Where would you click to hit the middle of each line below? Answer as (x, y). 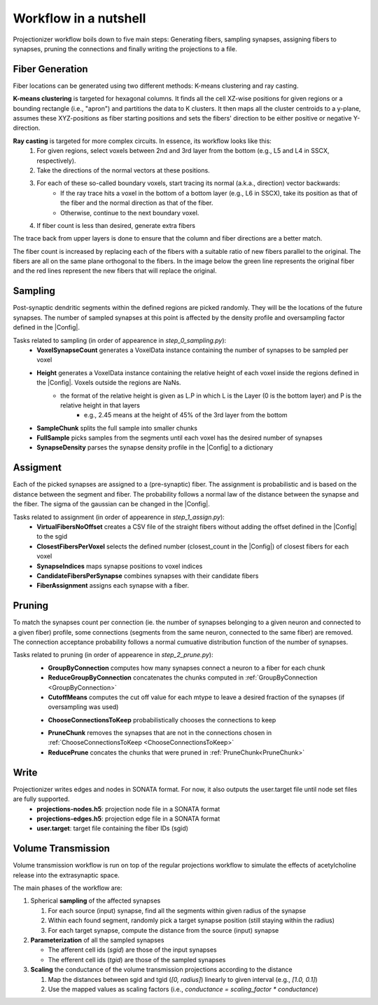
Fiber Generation (50, 69)
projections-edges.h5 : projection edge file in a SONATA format (128, 818)
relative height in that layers (100, 405)
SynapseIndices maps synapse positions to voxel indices (120, 566)
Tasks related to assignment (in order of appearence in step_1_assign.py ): (119, 517)
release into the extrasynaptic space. (66, 875)
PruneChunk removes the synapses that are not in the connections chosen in (160, 733)
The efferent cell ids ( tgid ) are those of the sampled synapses (137, 959)
